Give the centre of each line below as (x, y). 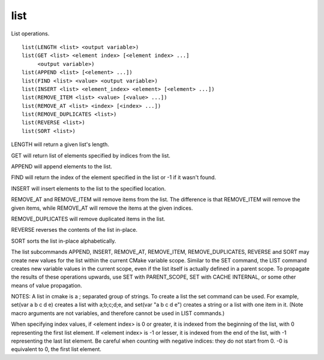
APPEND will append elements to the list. (61, 167)
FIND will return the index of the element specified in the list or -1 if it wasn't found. (114, 177)
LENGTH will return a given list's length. (60, 144)
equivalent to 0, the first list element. (56, 349)
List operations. (30, 34)
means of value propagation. (46, 285)
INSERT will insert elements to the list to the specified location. (88, 188)
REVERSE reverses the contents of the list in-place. (74, 230)
